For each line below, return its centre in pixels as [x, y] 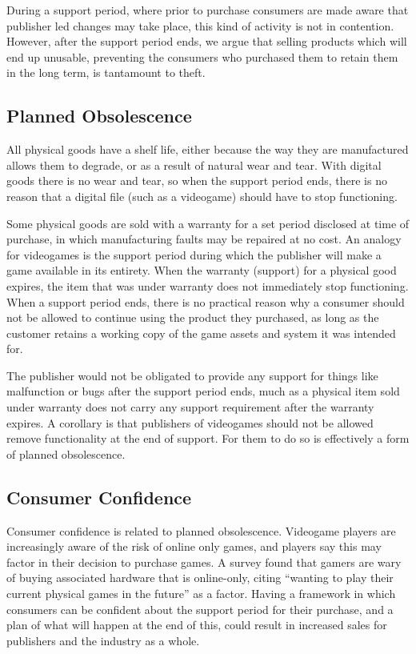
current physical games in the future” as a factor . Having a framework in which [201, 594]
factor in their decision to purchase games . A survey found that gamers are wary [204, 562]
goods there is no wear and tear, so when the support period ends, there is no [197, 181]
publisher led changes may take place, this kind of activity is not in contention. [200, 25]
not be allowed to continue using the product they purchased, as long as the [193, 317]
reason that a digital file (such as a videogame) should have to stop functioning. [202, 196]
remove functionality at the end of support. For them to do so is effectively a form [208, 438]
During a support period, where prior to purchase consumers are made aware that [208, 10]
